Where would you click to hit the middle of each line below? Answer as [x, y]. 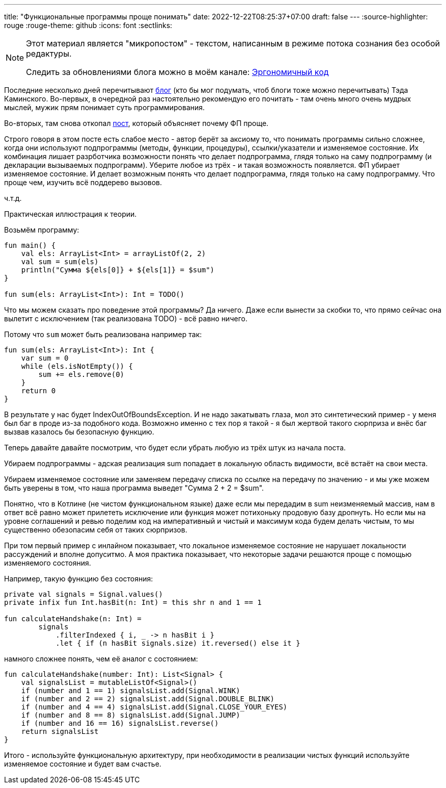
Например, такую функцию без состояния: [79, 579]
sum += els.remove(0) [81, 374]
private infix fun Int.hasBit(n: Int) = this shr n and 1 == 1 [133, 602]
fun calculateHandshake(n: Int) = [73, 619]
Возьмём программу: [42, 230]
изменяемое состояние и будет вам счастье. [83, 764]
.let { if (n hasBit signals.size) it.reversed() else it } [178, 643]
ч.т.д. [13, 198]
